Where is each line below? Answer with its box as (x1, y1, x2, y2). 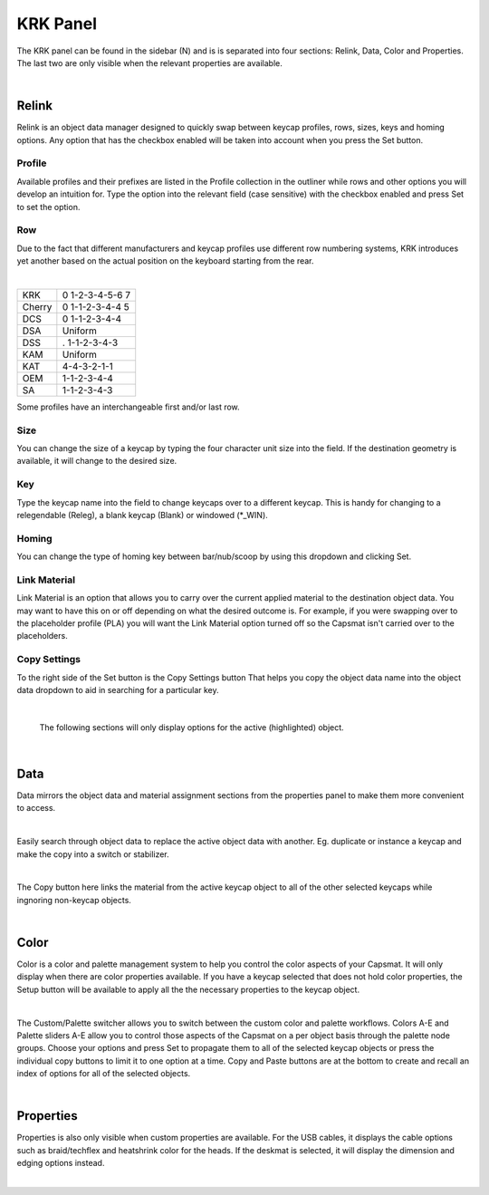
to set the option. (16, 201, 81, 212)
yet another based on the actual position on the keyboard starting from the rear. (16, 255, 314, 266)
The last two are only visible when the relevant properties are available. (16, 57, 283, 68)
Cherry (22, 300, 53, 313)
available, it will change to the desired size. (16, 456, 177, 467)
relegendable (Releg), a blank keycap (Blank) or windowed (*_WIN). (16, 509, 269, 520)
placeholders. (16, 631, 68, 641)
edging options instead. (16, 1158, 105, 1169)
